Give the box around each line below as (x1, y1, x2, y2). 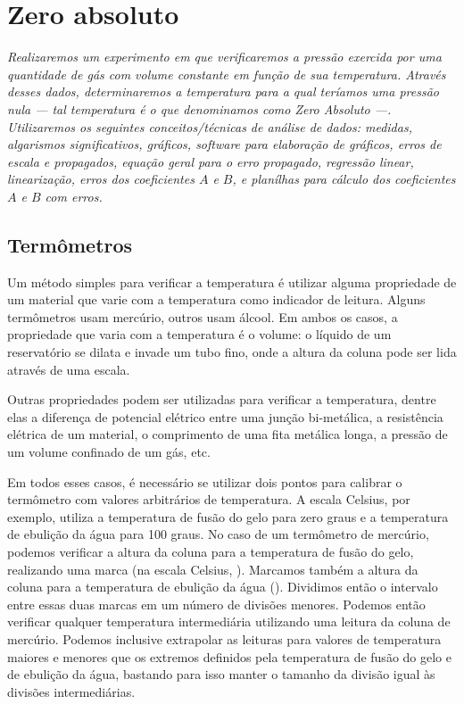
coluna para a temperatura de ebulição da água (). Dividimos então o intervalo (7, 577, 438, 596)
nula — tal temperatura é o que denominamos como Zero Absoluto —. (7, 99, 392, 118)
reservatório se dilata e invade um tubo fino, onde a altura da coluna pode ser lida (7, 343, 457, 361)
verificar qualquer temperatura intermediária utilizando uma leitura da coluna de (7, 612, 451, 631)
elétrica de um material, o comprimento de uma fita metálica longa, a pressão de (7, 425, 448, 443)
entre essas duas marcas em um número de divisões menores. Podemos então (7, 594, 426, 613)
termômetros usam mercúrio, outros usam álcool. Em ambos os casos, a (7, 307, 398, 326)
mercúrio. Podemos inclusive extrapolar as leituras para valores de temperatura (7, 629, 442, 648)
